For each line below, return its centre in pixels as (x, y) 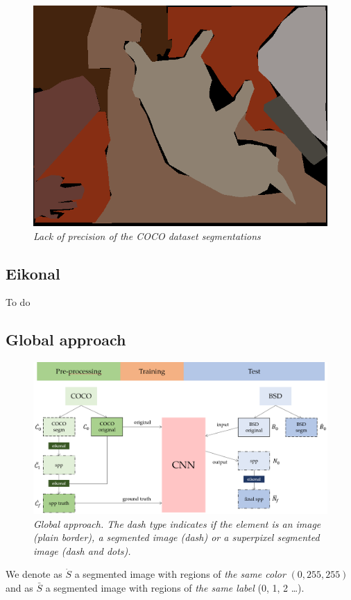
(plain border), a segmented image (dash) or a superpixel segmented (177, 537)
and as (19, 587)
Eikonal (33, 273)
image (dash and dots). (82, 550)
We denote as (34, 574)
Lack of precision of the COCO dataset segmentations (147, 235)
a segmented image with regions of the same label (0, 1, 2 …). (175, 587)
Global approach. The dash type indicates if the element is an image (177, 523)
